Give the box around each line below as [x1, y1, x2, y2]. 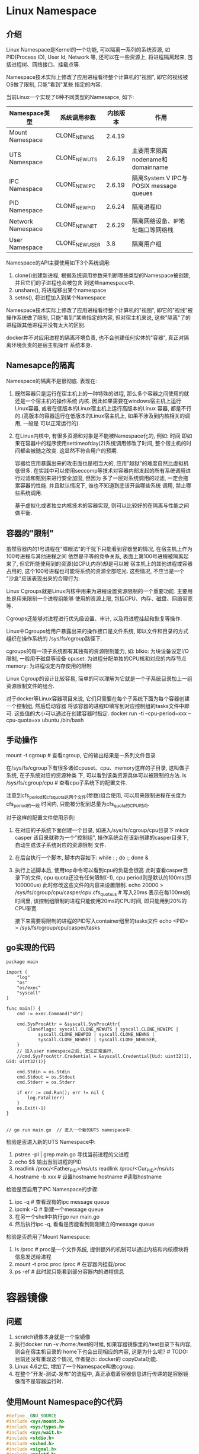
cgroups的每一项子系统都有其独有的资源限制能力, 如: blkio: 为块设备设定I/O [6, 648, 190, 655]
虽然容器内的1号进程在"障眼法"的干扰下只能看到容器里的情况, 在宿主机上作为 [6, 545, 192, 552]
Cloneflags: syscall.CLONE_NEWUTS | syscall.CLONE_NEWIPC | [27, 1026, 179, 1032]
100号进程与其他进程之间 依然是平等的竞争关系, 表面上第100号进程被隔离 [6, 553, 184, 560]
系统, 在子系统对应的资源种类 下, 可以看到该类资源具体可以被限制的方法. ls [6, 772, 187, 779]
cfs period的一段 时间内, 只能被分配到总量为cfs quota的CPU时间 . [6, 801, 149, 809]
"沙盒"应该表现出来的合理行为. [6, 575, 81, 582]
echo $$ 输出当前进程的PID [14, 1158, 82, 1165]
